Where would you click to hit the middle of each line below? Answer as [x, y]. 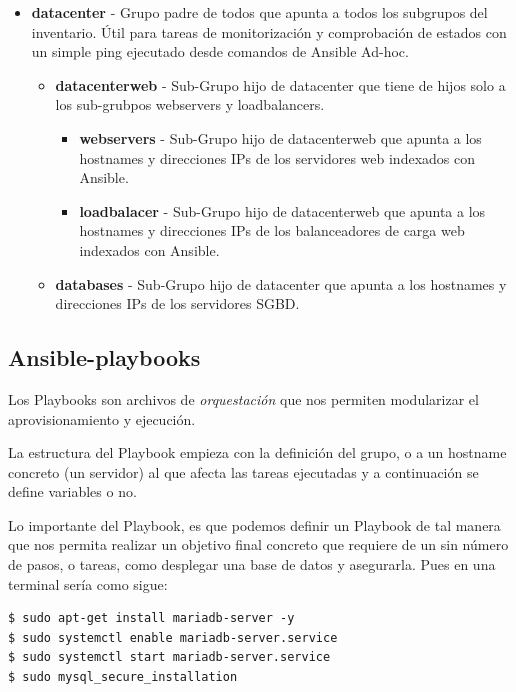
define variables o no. [72, 491]
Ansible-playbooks [104, 357]
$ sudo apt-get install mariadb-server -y [151, 618]
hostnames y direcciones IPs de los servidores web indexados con [277, 157]
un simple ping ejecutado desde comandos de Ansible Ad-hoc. [220, 51]
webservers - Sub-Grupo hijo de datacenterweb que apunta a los [280, 137]
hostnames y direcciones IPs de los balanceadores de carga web [272, 230]
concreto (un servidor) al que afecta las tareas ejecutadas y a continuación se [243, 471]
